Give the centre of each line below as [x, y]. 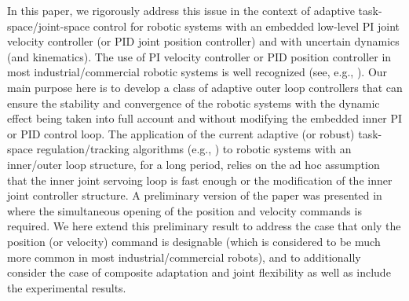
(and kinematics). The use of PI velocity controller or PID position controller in [199, 56]
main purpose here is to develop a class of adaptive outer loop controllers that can [205, 87]
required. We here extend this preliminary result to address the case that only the [204, 226]
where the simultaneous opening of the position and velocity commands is [184, 210]
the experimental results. [67, 287]
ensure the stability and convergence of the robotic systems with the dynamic [194, 103]
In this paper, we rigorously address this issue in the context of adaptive [181, 10]
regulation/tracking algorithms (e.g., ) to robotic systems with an [194, 149]
